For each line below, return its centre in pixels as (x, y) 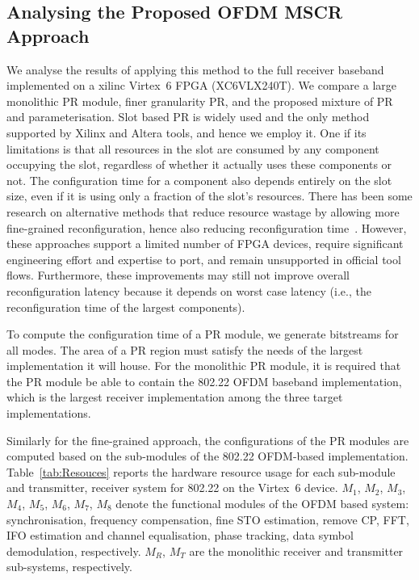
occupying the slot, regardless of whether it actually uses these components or (199, 164)
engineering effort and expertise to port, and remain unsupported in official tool (204, 259)
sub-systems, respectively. (69, 567)
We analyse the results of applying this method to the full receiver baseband (195, 69)
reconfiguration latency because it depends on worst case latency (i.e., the (189, 290)
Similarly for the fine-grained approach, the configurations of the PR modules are (208, 440)
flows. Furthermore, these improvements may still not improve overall (178, 275)
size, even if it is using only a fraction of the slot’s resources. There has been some (209, 196)
